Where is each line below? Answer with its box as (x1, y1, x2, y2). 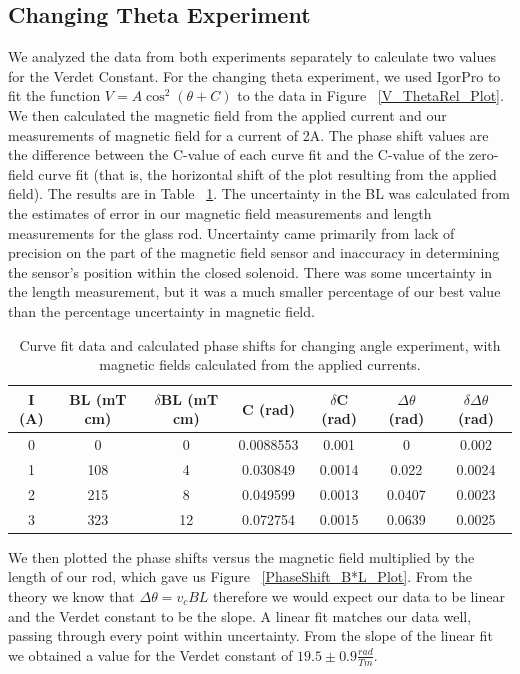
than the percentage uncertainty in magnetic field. (8, 300, 315, 321)
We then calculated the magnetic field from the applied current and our (8, 104, 447, 125)
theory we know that (8, 585, 135, 606)
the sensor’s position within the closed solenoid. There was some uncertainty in (8, 261, 493, 282)
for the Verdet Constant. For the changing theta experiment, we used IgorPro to (8, 65, 501, 86)
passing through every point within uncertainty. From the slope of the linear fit (8, 625, 493, 646)
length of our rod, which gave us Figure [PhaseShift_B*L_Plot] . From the (8, 566, 472, 587)
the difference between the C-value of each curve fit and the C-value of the (8, 144, 465, 165)
